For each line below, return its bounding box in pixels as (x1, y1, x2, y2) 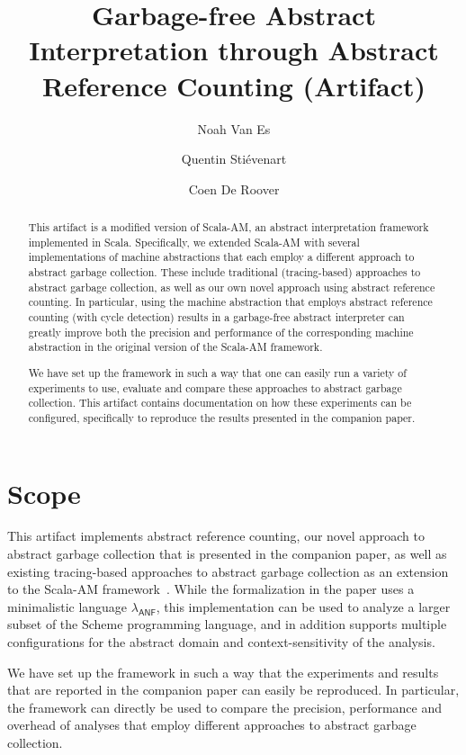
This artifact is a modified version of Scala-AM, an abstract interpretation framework (28, 220, 429, 235)
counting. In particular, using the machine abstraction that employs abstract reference (28, 294, 433, 310)
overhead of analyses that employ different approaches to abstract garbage (7, 715, 417, 734)
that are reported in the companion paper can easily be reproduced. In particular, (7, 680, 460, 699)
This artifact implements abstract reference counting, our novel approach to (7, 526, 426, 545)
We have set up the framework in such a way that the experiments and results (7, 662, 439, 681)
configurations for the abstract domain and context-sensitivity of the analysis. (7, 633, 435, 651)
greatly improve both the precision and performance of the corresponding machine (28, 324, 414, 339)
